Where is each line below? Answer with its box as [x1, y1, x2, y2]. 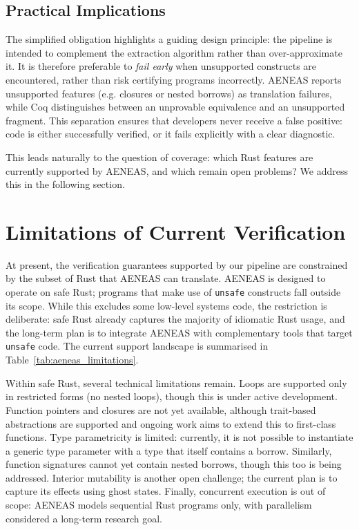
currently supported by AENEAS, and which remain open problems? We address [6, 163, 349, 178]
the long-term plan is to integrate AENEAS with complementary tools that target [6, 325, 353, 339]
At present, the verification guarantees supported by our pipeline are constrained [6, 257, 348, 272]
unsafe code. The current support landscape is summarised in [6, 339, 269, 353]
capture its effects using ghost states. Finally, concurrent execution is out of [6, 484, 326, 498]
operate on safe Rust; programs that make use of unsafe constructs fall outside [6, 285, 341, 299]
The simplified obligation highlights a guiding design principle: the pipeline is [6, 32, 333, 46]
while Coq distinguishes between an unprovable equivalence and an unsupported [6, 100, 345, 114]
